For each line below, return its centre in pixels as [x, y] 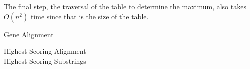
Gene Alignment [29, 34]
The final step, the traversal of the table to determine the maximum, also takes [125, 6]
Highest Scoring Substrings [45, 60]
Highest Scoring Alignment [45, 51]
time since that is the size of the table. [90, 16]
